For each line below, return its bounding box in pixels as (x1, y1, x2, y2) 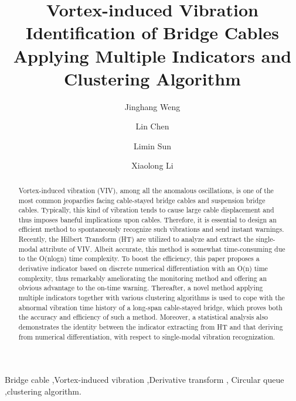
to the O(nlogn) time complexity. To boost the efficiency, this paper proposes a (18, 253, 260, 263)
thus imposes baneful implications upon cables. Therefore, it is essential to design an (18, 214, 277, 224)
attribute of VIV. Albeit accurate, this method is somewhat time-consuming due (39, 244, 285, 253)
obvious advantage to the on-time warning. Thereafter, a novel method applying (18, 283, 263, 293)
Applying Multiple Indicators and (13, 43, 292, 67)
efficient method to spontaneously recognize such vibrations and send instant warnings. (18, 224, 284, 234)
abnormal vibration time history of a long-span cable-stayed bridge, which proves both (18, 302, 283, 312)
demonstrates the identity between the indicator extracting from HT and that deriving (18, 322, 283, 332)
